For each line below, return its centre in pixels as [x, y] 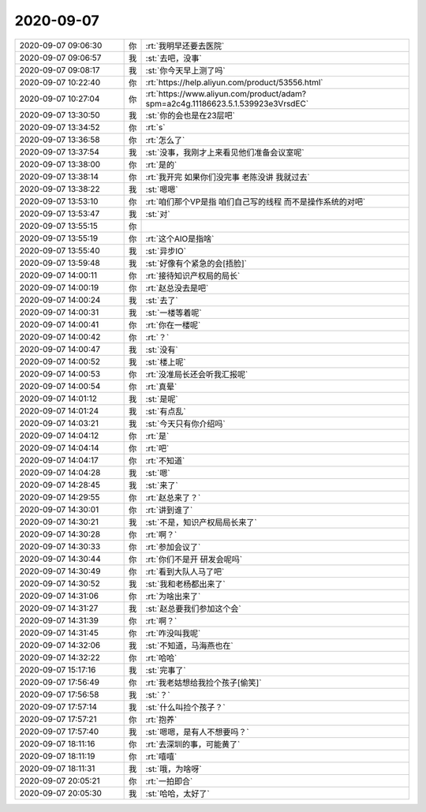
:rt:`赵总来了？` [173, 497]
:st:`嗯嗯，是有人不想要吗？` [197, 732]
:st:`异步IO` [166, 251]
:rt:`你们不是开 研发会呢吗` [194, 559]
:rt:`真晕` [161, 387]
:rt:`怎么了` [165, 140]
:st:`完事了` [166, 670]
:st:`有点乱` [166, 411]
